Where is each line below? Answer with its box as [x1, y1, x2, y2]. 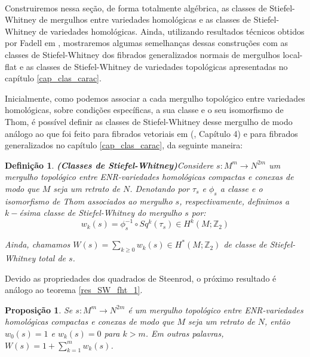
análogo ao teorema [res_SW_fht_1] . [5, 283, 143, 296]
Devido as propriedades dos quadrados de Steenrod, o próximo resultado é [5, 271, 277, 284]
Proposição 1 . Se [5, 303, 73, 316]
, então [265, 315, 290, 328]
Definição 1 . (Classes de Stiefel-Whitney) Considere [5, 158, 214, 171]
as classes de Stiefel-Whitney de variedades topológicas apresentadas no [26, 60, 288, 72]
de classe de [223, 238, 267, 251]
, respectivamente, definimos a [179, 194, 290, 207]
